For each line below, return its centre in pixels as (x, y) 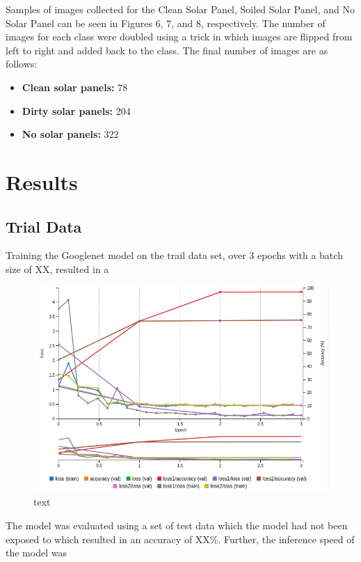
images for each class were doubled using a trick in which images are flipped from (179, 37)
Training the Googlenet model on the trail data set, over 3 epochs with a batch (174, 255)
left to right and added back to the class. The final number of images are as (167, 50)
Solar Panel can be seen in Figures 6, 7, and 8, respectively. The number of (166, 23)
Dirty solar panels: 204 (76, 110)
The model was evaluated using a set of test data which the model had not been (177, 525)
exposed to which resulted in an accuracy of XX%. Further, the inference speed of (180, 539)
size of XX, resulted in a (57, 268)
